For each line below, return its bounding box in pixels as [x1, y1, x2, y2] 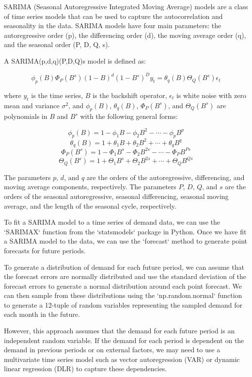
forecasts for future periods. [4, 245, 86, 255]
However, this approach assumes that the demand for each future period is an [4, 326, 235, 336]
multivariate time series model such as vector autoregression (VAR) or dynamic [4, 354, 240, 364]
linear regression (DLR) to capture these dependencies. [4, 363, 167, 374]
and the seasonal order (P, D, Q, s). [4, 39, 110, 49]
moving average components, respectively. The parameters [4, 181, 176, 192]
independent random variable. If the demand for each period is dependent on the [4, 335, 244, 345]
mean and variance [4, 100, 60, 110]
